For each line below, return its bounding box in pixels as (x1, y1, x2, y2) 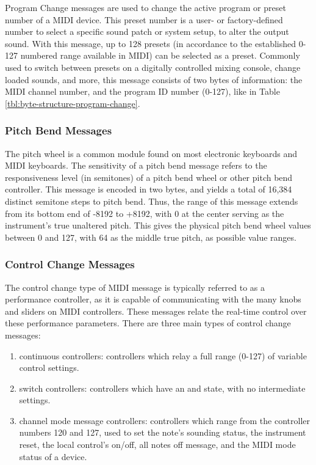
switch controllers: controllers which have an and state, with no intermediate (19, 381, 306, 394)
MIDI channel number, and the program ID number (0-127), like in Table (5, 85, 280, 98)
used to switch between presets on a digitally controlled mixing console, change (5, 60, 301, 73)
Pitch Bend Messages (5, 123, 112, 138)
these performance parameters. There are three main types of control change (5, 317, 291, 329)
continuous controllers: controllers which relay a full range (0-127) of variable (19, 349, 307, 362)
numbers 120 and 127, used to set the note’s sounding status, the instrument (19, 426, 306, 439)
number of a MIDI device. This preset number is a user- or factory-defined (5, 13, 283, 26)
